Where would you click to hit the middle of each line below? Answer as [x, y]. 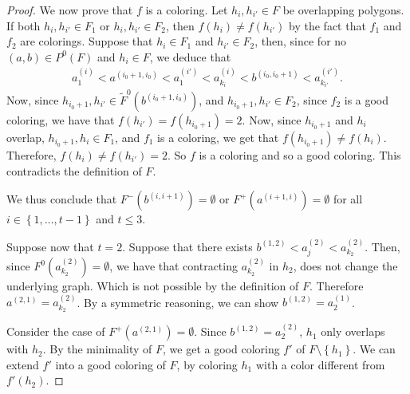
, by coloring [207, 364]
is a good [367, 100]
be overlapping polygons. [343, 10]
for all [348, 199]
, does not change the [345, 266]
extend [23, 364]
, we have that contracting [173, 266]
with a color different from [320, 364]
